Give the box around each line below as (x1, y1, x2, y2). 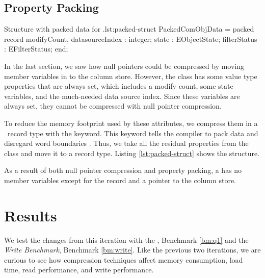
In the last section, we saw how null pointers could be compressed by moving (4, 60, 245, 71)
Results (4, 205, 57, 225)
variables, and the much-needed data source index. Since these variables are (4, 90, 240, 101)
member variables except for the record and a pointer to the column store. (4, 174, 236, 185)
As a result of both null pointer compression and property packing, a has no (4, 165, 242, 175)
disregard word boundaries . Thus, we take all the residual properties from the (4, 138, 249, 148)
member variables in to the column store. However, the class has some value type (4, 70, 257, 81)
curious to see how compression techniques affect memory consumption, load (4, 254, 243, 265)
